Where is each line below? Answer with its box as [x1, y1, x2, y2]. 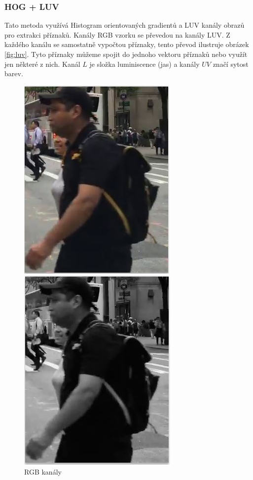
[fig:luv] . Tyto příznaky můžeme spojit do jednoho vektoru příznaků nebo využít [4, 49, 248, 59]
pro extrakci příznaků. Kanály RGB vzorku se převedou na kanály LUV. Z [4, 29, 230, 40]
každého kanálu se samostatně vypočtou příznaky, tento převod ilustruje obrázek [4, 39, 249, 49]
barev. [4, 68, 23, 79]
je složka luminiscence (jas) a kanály [89, 58, 200, 69]
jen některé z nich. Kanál [4, 58, 80, 69]
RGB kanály [24, 466, 62, 477]
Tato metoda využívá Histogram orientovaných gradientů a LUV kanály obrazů [4, 20, 245, 30]
